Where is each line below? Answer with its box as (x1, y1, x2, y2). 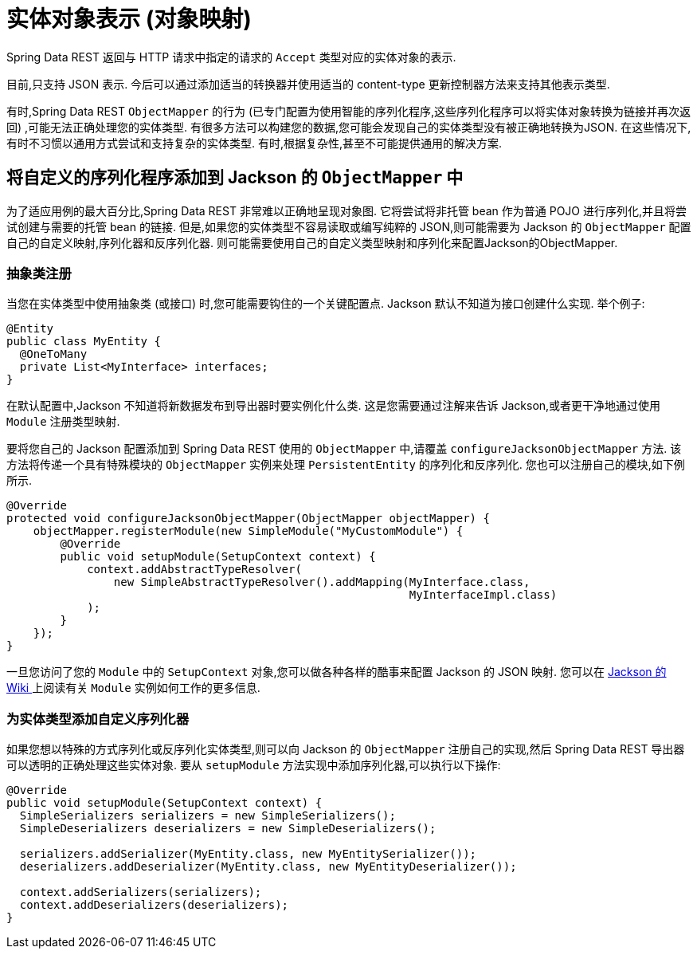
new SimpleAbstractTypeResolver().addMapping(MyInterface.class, (113, 576, 531, 589)
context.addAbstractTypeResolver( (87, 563, 302, 576)
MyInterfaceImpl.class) (409, 588, 558, 602)
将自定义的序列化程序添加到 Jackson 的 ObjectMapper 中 (6, 167, 464, 188)
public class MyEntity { (6, 335, 161, 348)
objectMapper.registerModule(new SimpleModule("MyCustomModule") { (33, 525, 464, 538)
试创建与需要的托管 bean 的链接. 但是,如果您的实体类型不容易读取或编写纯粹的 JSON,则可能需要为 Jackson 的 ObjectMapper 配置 (6, 219, 691, 234)
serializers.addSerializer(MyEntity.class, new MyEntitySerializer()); (19, 847, 477, 861)
